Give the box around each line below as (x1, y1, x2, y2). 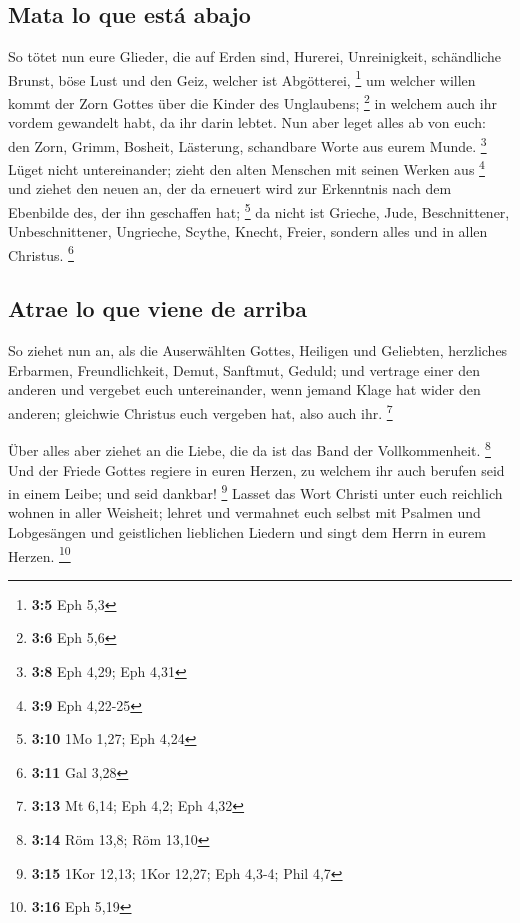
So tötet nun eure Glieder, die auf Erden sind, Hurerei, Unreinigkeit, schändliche (8, 46, 502, 67)
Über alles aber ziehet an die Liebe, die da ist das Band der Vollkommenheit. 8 (8, 437, 491, 460)
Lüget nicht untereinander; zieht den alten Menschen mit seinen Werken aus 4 (8, 156, 485, 179)
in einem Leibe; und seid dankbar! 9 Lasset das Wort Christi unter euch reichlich (8, 480, 503, 503)
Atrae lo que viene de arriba (8, 293, 307, 324)
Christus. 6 (8, 241, 74, 265)
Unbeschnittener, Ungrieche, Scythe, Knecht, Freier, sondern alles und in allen (8, 221, 488, 242)
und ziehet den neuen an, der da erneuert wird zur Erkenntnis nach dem (8, 178, 452, 199)
